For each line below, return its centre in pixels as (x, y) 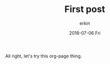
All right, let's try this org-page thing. (44, 56)
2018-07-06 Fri (85, 33)
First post (85, 9)
